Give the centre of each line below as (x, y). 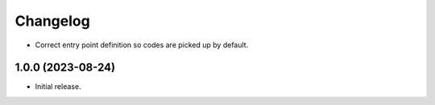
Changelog (52, 21)
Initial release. (58, 87)
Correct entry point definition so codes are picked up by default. (142, 45)
